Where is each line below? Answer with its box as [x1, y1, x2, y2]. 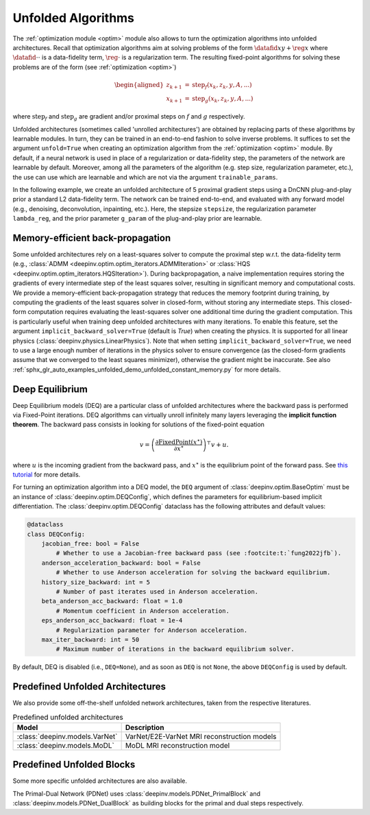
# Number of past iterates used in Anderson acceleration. [56, 587, 259, 596]
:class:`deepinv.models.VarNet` [16, 731, 118, 741]
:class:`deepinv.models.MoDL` [16, 740, 114, 750]
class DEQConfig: [27, 530, 86, 538]
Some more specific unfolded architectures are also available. [12, 777, 188, 785]
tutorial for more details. [12, 470, 81, 479]
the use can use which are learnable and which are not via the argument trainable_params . [12, 173, 278, 181]
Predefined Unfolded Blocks [12, 759, 136, 770]
